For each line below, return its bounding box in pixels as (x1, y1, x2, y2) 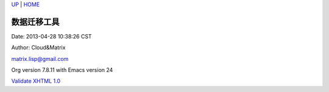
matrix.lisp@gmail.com (11, 55, 69, 62)
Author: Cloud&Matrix (11, 44, 66, 51)
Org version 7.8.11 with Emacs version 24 (11, 66, 113, 74)
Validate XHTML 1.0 (11, 77, 61, 85)
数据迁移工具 (11, 16, 60, 27)
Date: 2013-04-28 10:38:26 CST (11, 32, 92, 40)
